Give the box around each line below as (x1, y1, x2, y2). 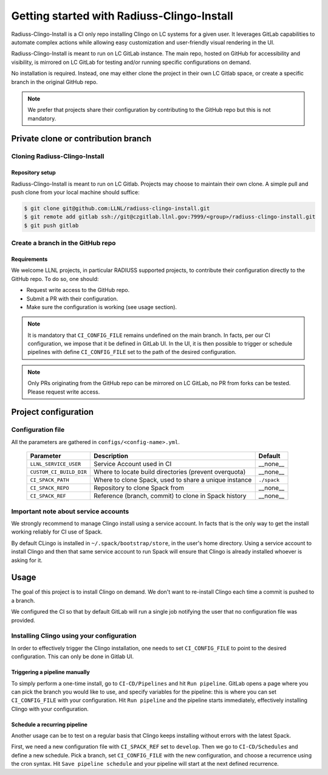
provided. (11, 616, 36, 624)
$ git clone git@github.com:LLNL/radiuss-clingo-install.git (24, 205, 210, 212)
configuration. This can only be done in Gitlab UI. (11, 653, 134, 660)
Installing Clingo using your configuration (11, 631, 137, 640)
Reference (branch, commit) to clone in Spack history (93, 492, 247, 500)
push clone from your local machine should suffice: (11, 189, 140, 196)
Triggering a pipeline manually (11, 669, 91, 676)
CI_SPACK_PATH (30, 476, 69, 483)
